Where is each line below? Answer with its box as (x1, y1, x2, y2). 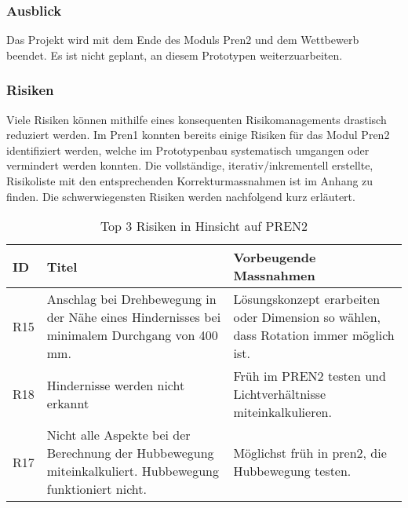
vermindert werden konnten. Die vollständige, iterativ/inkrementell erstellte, (6, 157, 373, 174)
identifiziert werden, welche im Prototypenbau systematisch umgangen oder (6, 141, 370, 158)
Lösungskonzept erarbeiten (233, 290, 381, 309)
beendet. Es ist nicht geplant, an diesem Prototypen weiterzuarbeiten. (6, 46, 343, 63)
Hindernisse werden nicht (46, 375, 185, 394)
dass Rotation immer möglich (233, 326, 395, 345)
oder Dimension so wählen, (233, 308, 381, 327)
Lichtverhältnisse (233, 385, 326, 404)
